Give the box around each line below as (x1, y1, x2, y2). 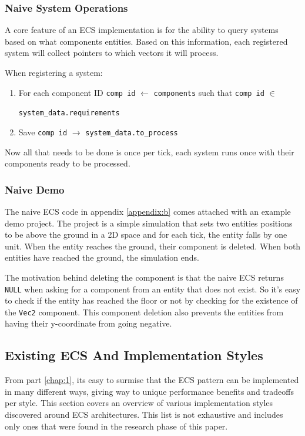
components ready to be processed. (5, 157, 130, 169)
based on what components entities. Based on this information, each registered (5, 35, 288, 47)
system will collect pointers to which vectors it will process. (5, 46, 219, 59)
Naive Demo (5, 182, 65, 197)
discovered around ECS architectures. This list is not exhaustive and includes (5, 408, 283, 421)
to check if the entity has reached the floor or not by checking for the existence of (5, 294, 298, 307)
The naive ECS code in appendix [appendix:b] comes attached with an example (5, 205, 291, 217)
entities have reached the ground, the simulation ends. (5, 251, 199, 264)
